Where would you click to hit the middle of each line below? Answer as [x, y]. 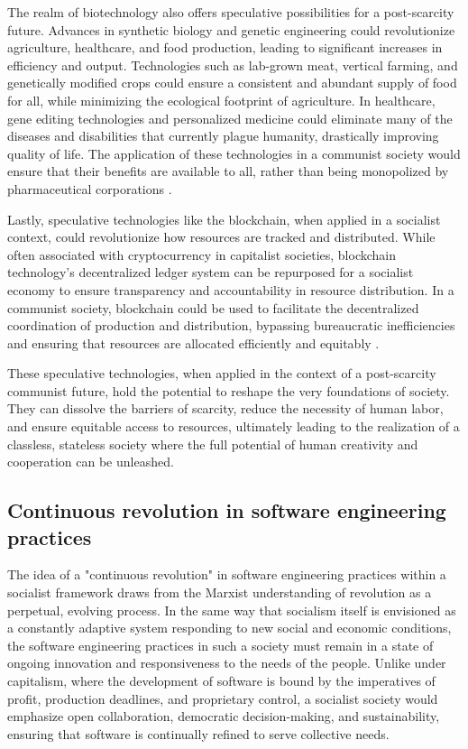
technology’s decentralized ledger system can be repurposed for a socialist [211, 272]
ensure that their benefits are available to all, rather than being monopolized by [228, 171]
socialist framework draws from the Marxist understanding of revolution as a [220, 592]
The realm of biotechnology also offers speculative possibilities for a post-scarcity [231, 12]
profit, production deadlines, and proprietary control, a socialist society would [223, 698]
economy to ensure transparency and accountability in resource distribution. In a [231, 289]
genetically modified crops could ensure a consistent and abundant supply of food [232, 83]
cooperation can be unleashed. [91, 462]
